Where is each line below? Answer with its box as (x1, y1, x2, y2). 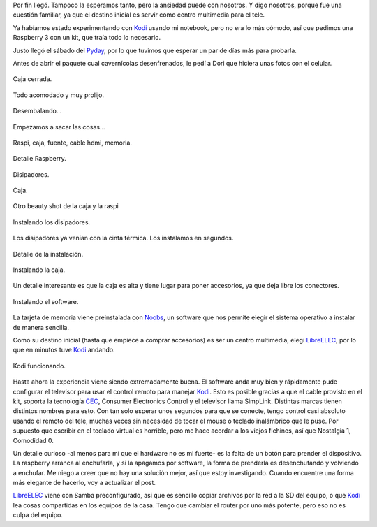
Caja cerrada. (13, 75, 52, 83)
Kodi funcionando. (13, 361, 66, 370)
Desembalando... (13, 107, 62, 115)
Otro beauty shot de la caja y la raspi (13, 202, 119, 210)
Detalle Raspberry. (13, 154, 66, 163)
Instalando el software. (13, 297, 79, 305)
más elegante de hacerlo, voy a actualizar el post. (13, 479, 156, 487)
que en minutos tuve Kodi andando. (13, 346, 115, 354)
